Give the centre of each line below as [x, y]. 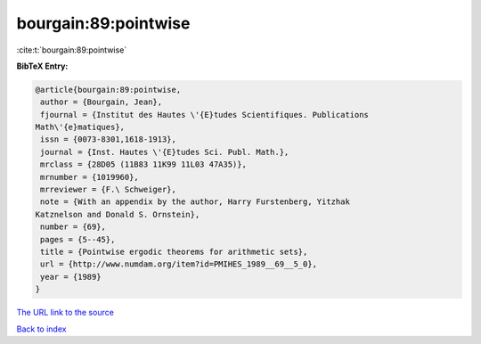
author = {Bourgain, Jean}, [102, 102]
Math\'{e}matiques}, [80, 127]
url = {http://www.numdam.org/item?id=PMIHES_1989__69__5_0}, [179, 264]
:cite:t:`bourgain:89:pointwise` [72, 50]
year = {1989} [71, 277]
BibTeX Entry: [42, 66]
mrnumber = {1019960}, [90, 177]
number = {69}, [73, 227]
